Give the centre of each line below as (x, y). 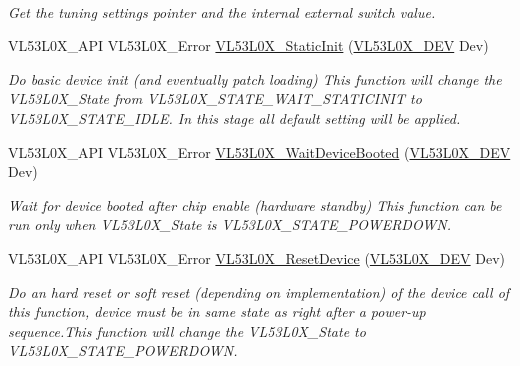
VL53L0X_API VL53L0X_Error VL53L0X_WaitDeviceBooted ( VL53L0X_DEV (259, 151)
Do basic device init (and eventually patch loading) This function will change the (255, 78)
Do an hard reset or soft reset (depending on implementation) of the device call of (259, 291)
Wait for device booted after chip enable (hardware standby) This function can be (255, 204)
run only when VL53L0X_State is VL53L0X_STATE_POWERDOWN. (229, 224)
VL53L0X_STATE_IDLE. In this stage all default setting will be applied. (234, 117)
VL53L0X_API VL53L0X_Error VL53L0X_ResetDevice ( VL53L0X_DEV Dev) (257, 257)
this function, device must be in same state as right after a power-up (217, 311)
